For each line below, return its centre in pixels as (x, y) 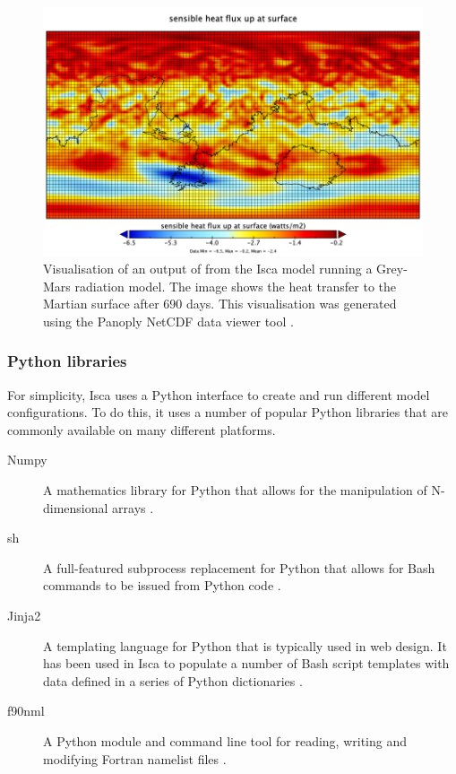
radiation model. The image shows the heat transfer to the (236, 286)
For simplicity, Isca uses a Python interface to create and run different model (219, 394)
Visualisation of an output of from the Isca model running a (208, 269)
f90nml (26, 711)
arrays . (133, 507)
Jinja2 (24, 616)
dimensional (76, 507)
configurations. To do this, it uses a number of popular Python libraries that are (228, 412)
